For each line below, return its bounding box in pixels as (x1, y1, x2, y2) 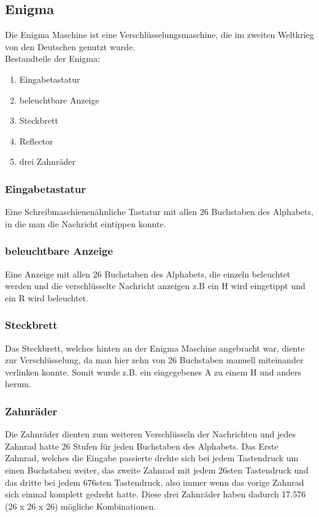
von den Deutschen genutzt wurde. (5, 40, 136, 53)
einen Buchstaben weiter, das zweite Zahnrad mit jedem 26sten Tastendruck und (5, 463, 309, 476)
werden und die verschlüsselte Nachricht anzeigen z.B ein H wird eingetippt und (5, 279, 306, 292)
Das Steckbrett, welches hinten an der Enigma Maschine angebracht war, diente (5, 341, 305, 354)
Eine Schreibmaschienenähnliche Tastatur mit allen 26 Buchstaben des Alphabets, (5, 205, 313, 218)
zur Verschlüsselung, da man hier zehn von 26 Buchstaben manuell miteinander (5, 353, 304, 366)
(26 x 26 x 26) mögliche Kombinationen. (5, 499, 156, 512)
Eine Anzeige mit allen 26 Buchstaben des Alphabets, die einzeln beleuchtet (5, 267, 291, 280)
